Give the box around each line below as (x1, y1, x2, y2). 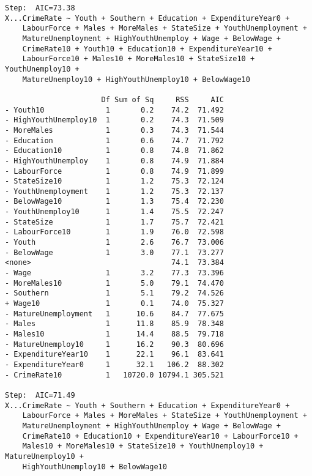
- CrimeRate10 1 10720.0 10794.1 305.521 (5, 370, 224, 379)
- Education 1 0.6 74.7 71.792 (5, 136, 224, 145)
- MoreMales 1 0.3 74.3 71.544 (5, 125, 224, 135)
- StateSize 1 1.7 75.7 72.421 (5, 217, 224, 226)
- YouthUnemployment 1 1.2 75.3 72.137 (5, 187, 224, 196)
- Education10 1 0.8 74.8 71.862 (5, 146, 224, 155)
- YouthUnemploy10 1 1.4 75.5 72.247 (5, 207, 224, 217)
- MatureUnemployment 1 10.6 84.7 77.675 (5, 309, 224, 318)
